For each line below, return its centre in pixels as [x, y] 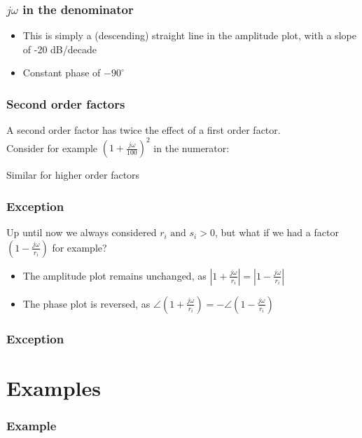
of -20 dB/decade [60, 49]
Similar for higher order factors [73, 175]
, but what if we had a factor [277, 232]
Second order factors [66, 103]
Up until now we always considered [82, 232]
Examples [54, 387]
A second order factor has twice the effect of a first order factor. [144, 130]
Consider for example [52, 148]
